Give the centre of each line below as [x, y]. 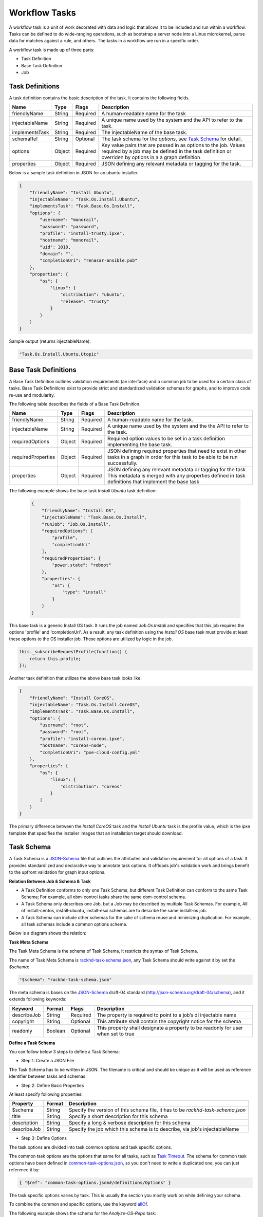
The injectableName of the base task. [144, 132]
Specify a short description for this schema [118, 1116]
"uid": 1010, [55, 247]
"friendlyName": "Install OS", [79, 510]
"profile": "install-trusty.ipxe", [82, 233]
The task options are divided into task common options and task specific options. [91, 1147]
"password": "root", [64, 732]
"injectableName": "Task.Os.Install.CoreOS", [85, 704]
